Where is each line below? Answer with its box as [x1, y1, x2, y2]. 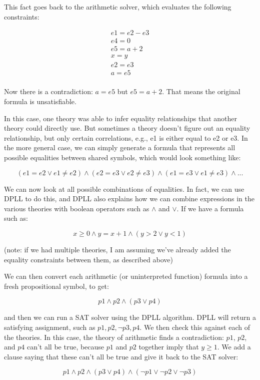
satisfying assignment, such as [4, 321, 95, 332]
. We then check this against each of [139, 321, 250, 332]
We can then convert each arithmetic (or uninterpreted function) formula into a [4, 271, 248, 281]
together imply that [138, 341, 199, 352]
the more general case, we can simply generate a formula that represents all [4, 142, 235, 153]
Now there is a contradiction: [4, 86, 93, 97]
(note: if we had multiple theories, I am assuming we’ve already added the [4, 244, 231, 254]
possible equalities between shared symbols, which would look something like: [4, 152, 241, 162]
